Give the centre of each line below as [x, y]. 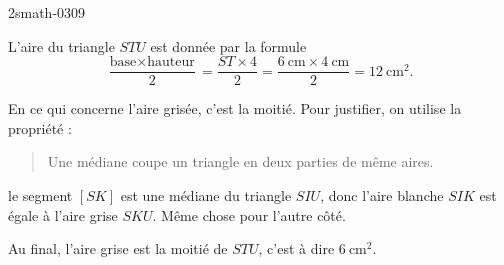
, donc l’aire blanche [382, 195]
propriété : [40, 127]
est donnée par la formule [228, 45]
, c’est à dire [296, 248]
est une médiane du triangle [206, 195]
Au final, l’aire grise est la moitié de [118, 248]
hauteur [171, 62]
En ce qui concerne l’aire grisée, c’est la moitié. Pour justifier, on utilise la [235, 108]
